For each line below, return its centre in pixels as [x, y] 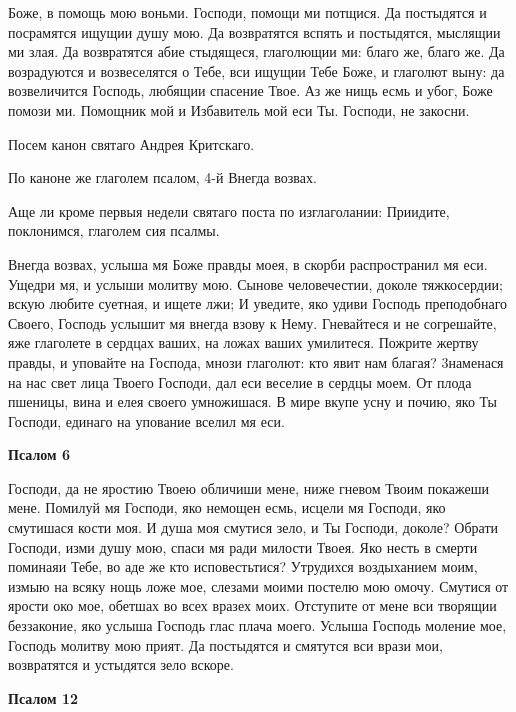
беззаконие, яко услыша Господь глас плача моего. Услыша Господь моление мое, [257, 625]
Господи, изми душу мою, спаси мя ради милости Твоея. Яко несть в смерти [243, 546]
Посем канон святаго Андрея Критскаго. [131, 143]
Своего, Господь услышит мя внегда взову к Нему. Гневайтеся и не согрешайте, [252, 322]
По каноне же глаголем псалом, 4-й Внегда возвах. [162, 177]
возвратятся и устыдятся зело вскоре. [121, 664]
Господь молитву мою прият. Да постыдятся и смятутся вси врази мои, [225, 644]
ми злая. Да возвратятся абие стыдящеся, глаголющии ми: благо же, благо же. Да [256, 51]
